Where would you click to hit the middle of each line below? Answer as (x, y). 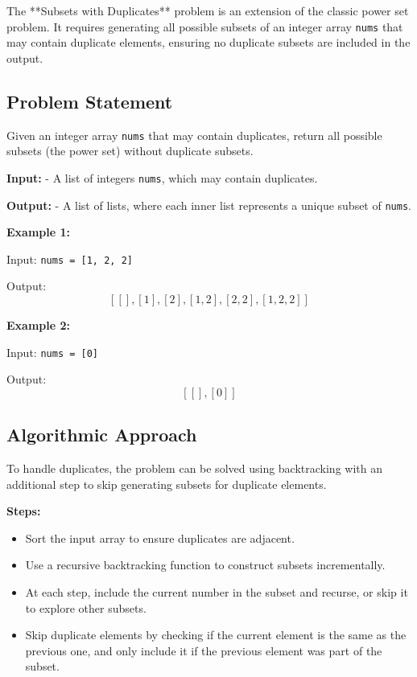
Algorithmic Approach (102, 435)
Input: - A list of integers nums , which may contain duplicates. (162, 177)
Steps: (24, 511)
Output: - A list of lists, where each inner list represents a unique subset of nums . (209, 205)
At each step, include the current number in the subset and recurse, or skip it (217, 592)
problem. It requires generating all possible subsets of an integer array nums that (205, 26)
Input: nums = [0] (52, 352)
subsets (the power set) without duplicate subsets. (130, 151)
